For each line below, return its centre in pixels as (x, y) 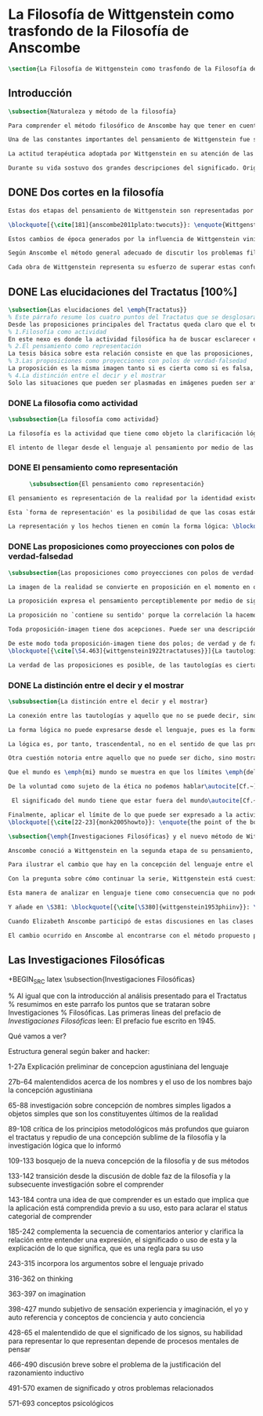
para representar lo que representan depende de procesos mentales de (124, 1341)
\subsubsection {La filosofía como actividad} (83, 419)
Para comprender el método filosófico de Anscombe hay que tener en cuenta (134, 126)
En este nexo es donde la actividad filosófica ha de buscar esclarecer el (134, 339)
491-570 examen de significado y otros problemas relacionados (111, 1389)
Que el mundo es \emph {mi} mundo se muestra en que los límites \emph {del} (134, 772)
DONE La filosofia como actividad (73, 403)
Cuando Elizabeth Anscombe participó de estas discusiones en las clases (131, 921)
